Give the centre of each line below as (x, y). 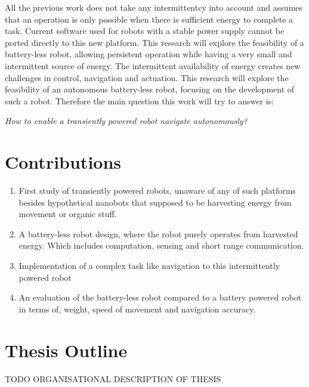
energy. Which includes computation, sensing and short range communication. (161, 245)
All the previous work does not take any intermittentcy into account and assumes (154, 7)
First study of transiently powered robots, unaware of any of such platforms (157, 191)
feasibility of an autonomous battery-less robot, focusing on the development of (150, 89)
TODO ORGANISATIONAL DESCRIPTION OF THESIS (113, 378)
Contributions (63, 162)
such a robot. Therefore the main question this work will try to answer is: (139, 100)
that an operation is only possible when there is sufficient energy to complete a (149, 19)
